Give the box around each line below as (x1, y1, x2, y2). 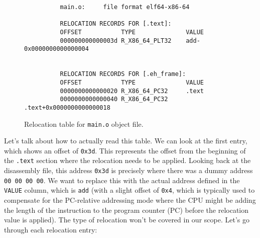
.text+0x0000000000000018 (24, 104, 110, 111)
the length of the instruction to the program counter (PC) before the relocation (4, 204, 249, 215)
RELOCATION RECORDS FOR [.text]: (60, 20, 172, 28)
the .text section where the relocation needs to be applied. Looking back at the (4, 155, 251, 166)
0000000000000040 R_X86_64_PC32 (60, 96, 168, 103)
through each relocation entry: (4, 224, 97, 234)
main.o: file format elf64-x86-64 (60, 4, 190, 11)
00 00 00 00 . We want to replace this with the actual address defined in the (4, 175, 240, 185)
